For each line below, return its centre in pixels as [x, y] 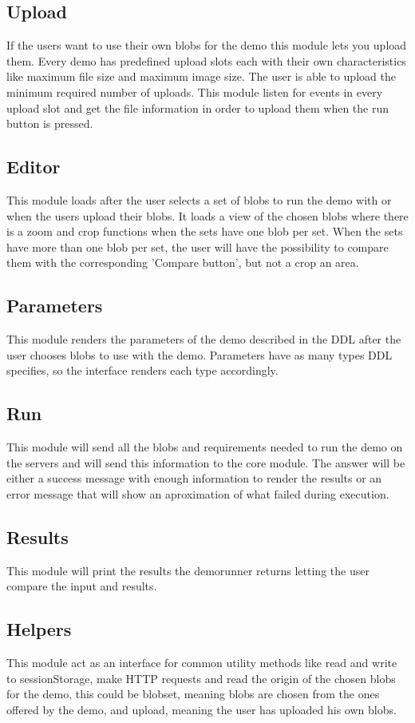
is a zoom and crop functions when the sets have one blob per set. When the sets [205, 231]
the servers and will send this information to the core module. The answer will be [206, 462]
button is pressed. [50, 123]
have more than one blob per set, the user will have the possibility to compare [198, 246]
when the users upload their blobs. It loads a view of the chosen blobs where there [207, 215]
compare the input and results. [82, 586]
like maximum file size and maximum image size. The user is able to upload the [201, 76]
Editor [34, 167]
